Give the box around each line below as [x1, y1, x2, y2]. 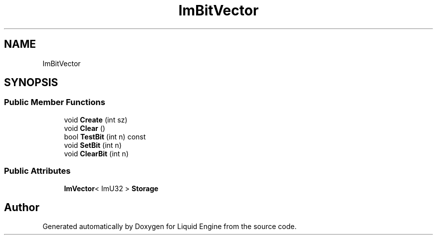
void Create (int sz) [64, 115, 128, 124]
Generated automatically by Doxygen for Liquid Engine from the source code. [42, 222, 297, 231]
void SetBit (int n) [64, 140, 122, 149]
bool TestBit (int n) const [64, 132, 146, 141]
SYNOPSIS [4, 76, 58, 89]
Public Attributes [4, 166, 71, 176]
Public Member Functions [4, 97, 105, 108]
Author [4, 201, 39, 214]
